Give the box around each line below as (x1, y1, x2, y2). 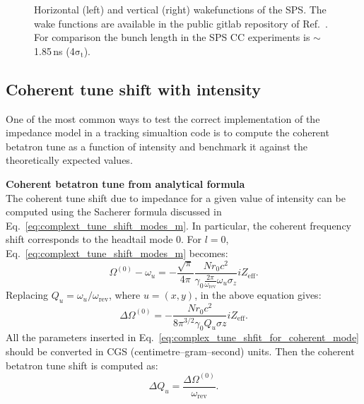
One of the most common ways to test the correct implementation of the (6, 111, 320, 126)
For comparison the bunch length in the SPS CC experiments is (34, 30, 310, 44)
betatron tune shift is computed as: (6, 357, 158, 372)
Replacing (6, 287, 49, 302)
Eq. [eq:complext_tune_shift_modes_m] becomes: (6, 245, 228, 260)
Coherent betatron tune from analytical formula (6, 176, 245, 191)
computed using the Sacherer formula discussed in (6, 204, 222, 219)
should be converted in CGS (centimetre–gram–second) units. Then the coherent (6, 343, 355, 358)
